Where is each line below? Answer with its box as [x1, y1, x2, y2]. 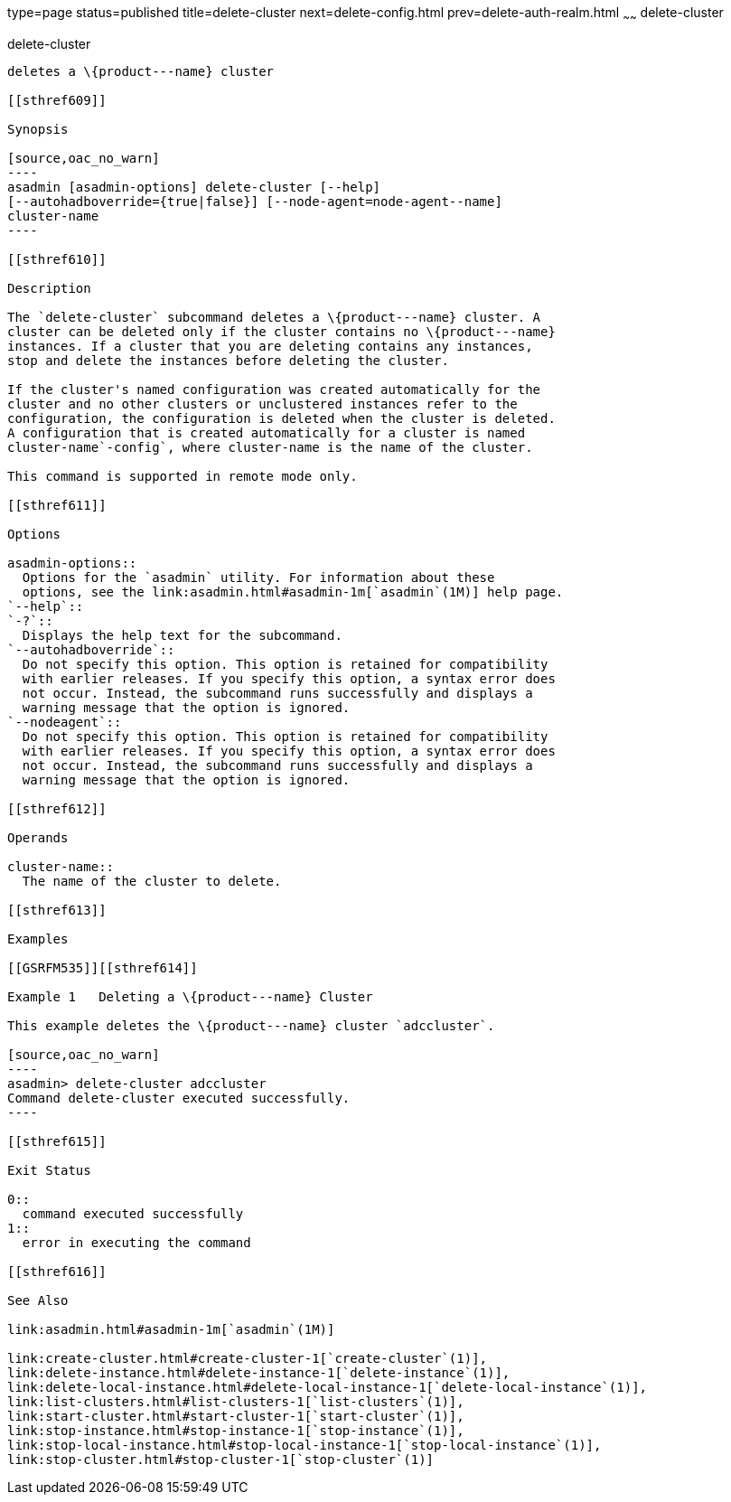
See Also [7, 1292, 69, 1308]
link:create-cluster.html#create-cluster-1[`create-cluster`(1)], [7, 1350, 488, 1366]
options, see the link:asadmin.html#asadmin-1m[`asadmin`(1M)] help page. [22, 584, 564, 599]
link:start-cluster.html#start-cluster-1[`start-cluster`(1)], [7, 1408, 464, 1423]
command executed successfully [22, 1206, 244, 1221]
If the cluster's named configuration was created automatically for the [7, 381, 541, 397]
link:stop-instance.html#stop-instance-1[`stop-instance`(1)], [7, 1422, 464, 1438]
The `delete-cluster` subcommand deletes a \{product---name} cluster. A [7, 309, 541, 324]
